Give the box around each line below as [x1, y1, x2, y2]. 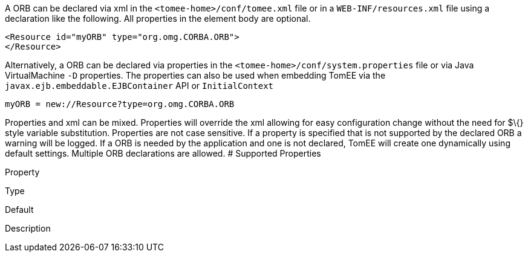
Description [5, 223, 51, 233]
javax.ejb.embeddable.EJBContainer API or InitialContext [5, 80, 274, 91]
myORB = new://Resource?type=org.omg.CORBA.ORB [5, 99, 235, 109]
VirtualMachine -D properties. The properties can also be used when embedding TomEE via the [5, 70, 386, 80]
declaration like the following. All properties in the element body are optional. [5, 13, 311, 24]
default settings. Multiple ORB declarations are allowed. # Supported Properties [5, 148, 321, 158]
